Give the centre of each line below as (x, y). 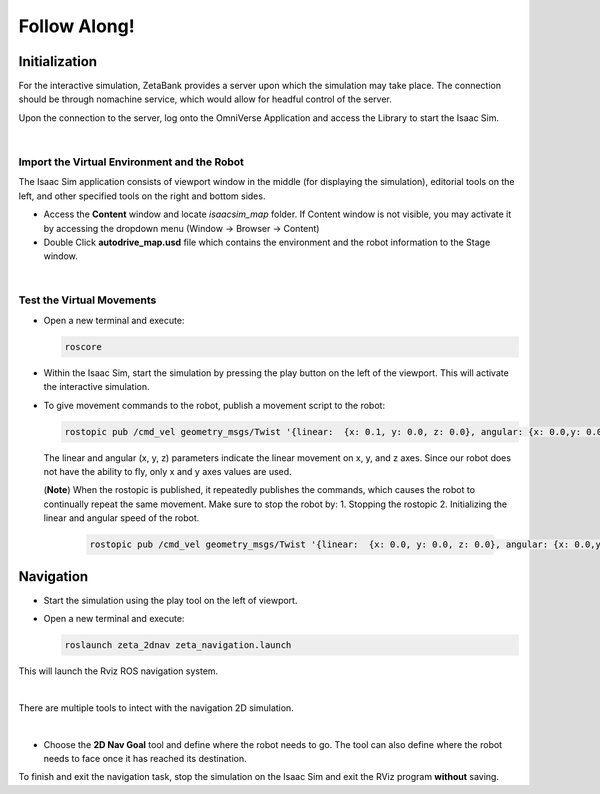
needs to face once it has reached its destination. (145, 758)
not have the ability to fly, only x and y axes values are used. (167, 471)
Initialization (58, 61)
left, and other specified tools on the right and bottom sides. (142, 196)
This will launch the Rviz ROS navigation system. (118, 671)
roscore (83, 346)
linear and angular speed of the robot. (121, 518)
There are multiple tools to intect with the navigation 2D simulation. (156, 707)
